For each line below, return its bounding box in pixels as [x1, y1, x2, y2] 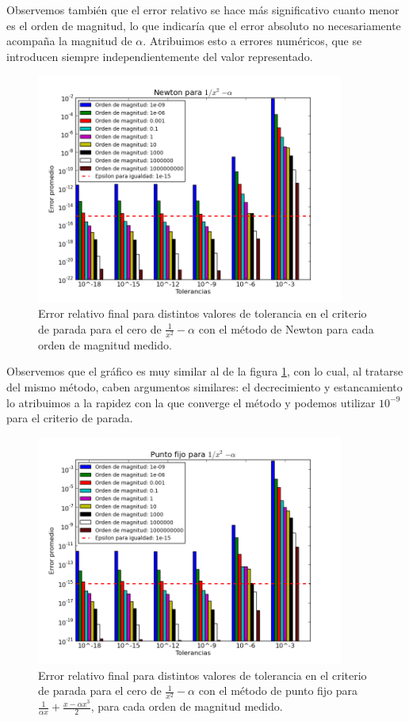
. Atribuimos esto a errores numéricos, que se [143, 32, 362, 49]
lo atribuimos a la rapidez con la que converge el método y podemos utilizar [6, 394, 376, 410]
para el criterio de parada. [6, 410, 133, 426]
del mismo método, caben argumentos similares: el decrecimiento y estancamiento [6, 379, 403, 395]
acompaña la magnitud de [6, 32, 132, 49]
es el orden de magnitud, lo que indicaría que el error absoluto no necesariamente [6, 17, 401, 33]
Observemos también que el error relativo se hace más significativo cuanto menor [6, 2, 399, 17]
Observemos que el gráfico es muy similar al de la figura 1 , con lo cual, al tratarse [6, 363, 403, 380]
